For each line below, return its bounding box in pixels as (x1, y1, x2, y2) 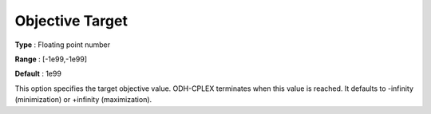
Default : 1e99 (14, 69, 61, 79)
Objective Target (14, 12, 128, 29)
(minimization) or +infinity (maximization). (14, 95, 152, 104)
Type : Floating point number (14, 40, 111, 49)
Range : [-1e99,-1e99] (14, 54, 88, 64)
